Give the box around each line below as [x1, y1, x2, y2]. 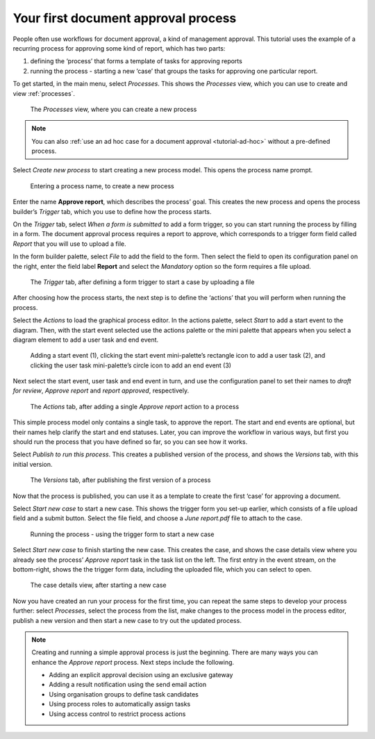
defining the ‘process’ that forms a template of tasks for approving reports [30, 57, 242, 65]
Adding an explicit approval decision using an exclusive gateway [49, 671, 233, 679]
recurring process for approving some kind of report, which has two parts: [12, 44, 226, 52]
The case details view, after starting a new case [30, 581, 167, 590]
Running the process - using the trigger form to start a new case [30, 530, 215, 538]
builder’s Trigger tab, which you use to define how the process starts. [12, 207, 212, 215]
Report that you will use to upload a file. [12, 240, 126, 248]
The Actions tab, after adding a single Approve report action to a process [30, 402, 240, 410]
